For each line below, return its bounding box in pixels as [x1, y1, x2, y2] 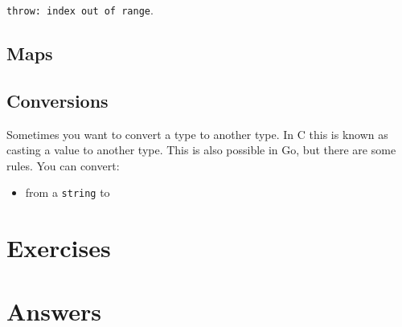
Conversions [6, 88, 109, 112]
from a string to [25, 184, 110, 201]
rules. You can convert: [6, 157, 120, 174]
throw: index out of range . [6, 2, 154, 18]
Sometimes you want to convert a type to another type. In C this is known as [6, 125, 388, 142]
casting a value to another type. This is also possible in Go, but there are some [6, 141, 396, 158]
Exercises [6, 231, 111, 264]
